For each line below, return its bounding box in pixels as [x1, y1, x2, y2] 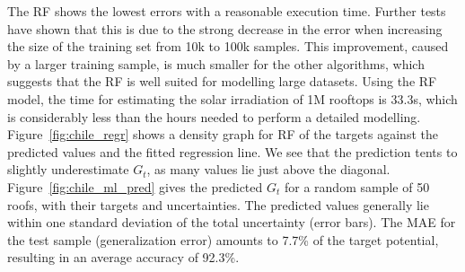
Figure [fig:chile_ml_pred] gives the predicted [7, 177, 263, 196]
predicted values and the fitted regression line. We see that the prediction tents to [7, 142, 458, 161]
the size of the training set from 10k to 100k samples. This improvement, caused [7, 37, 449, 56]
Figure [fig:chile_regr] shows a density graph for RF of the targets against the [7, 125, 438, 144]
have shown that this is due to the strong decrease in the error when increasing [7, 19, 443, 38]
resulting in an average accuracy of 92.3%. [7, 248, 240, 267]
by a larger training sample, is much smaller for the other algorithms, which [7, 54, 425, 73]
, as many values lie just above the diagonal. [146, 160, 390, 179]
